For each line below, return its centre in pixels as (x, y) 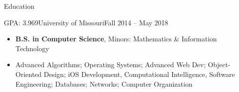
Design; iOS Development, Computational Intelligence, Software (139, 74)
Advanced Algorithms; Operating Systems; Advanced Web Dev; (110, 64)
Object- (219, 64)
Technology (32, 48)
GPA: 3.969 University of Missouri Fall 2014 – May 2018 (86, 22)
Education (19, 6)
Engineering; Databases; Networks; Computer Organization (104, 83)
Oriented (29, 74)
